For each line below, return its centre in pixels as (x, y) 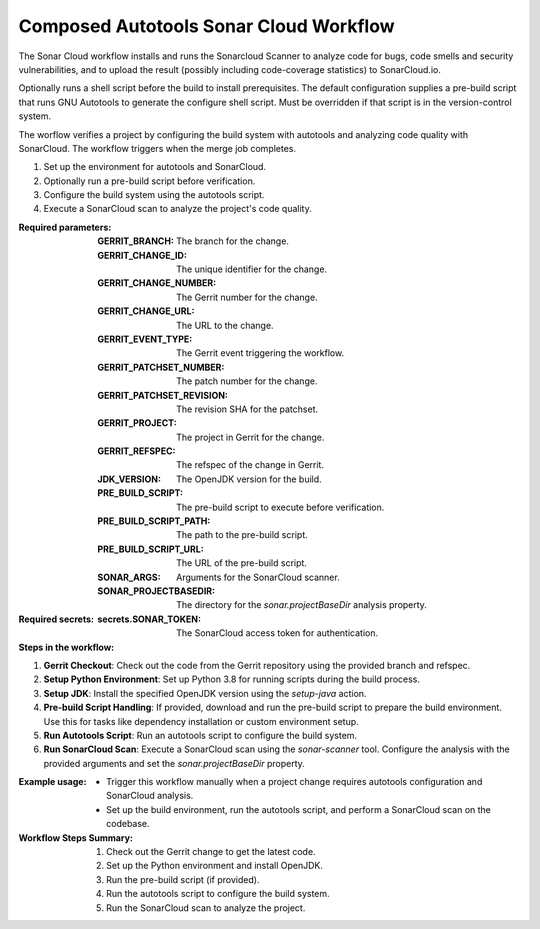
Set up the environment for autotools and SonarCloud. (155, 167)
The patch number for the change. (247, 381)
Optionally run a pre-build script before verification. (149, 181)
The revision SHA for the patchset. (247, 409)
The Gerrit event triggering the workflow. (260, 353)
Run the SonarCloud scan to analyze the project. (206, 907)
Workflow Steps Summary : (76, 837)
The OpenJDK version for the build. (249, 479)
